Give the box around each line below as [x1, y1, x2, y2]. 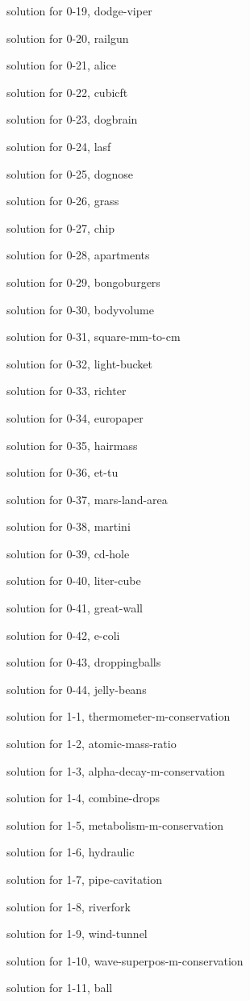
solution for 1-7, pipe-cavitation [6, 871, 163, 887]
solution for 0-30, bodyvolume [6, 301, 154, 318]
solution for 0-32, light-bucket [6, 355, 152, 372]
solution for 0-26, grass [6, 192, 119, 209]
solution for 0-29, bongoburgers [6, 273, 160, 290]
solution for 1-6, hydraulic [6, 843, 135, 860]
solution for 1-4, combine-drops [6, 789, 160, 806]
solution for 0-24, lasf [6, 137, 111, 154]
